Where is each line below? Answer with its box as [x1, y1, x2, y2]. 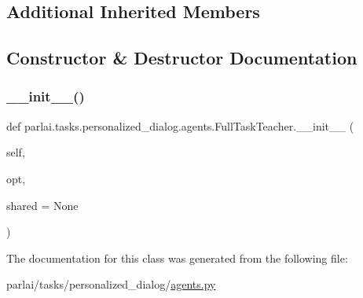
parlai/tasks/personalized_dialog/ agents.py [6, 276, 216, 292]
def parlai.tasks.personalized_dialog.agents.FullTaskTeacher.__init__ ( [6, 117, 354, 134]
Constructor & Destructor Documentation [6, 46, 357, 70]
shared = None [6, 197, 79, 213]
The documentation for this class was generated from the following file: [6, 249, 348, 266]
